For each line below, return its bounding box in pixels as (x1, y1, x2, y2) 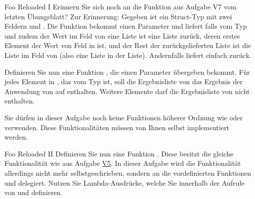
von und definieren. (4, 187, 63, 198)
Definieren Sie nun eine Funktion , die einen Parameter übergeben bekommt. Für (4, 66, 250, 77)
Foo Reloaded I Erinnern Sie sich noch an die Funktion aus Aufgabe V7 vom (4, 1, 237, 11)
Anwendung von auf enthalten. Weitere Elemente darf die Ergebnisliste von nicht (4, 86, 250, 96)
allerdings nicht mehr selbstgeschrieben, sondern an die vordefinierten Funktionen (4, 167, 252, 178)
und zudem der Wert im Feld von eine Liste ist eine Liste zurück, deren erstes (4, 30, 240, 41)
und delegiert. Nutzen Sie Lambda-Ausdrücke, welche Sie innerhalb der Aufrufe (4, 177, 245, 188)
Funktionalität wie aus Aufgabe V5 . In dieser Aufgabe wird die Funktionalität (4, 158, 241, 168)
